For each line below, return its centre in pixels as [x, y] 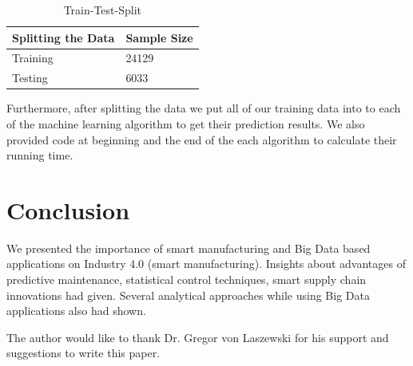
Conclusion [68, 209]
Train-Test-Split [102, 10]
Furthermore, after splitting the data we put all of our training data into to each [204, 108]
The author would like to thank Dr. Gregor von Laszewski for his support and [198, 337]
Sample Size [159, 37]
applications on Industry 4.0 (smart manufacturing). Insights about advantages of [206, 264]
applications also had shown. [76, 311]
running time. [40, 155]
